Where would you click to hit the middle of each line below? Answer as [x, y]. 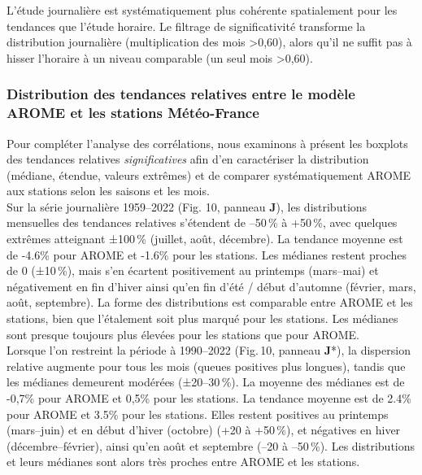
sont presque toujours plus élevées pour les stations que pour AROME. [183, 334]
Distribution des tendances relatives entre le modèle [181, 94]
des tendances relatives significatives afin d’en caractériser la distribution [188, 159]
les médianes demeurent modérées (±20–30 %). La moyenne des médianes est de [206, 382]
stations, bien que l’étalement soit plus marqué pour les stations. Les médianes [202, 318]
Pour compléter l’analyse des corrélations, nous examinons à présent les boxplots [207, 143]
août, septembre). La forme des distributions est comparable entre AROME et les [210, 302]
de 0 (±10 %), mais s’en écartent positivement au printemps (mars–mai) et [193, 270]
